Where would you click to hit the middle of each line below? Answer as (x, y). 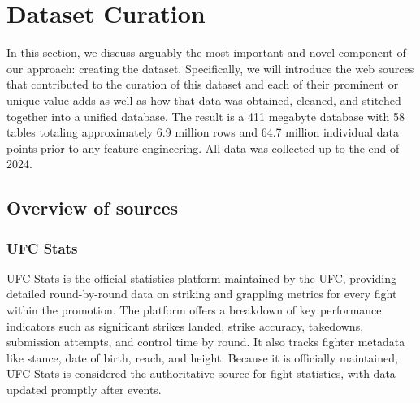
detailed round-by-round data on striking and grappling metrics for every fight (202, 294)
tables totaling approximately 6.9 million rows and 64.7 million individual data (203, 132)
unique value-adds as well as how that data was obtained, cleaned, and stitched (204, 100)
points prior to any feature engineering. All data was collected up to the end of (203, 147)
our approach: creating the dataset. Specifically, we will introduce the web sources (210, 68)
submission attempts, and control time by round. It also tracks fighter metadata (206, 342)
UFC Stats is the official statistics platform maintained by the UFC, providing (201, 277)
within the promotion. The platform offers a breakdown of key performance (194, 310)
